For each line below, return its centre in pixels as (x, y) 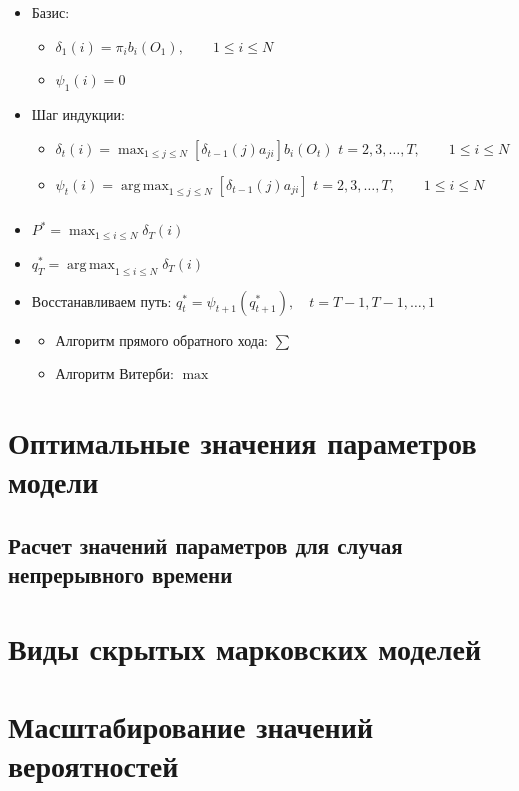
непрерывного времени (120, 574)
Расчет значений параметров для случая (205, 544)
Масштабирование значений (191, 726)
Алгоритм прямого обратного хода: (161, 339)
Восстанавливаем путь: (101, 300)
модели (53, 481)
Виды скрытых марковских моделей (245, 647)
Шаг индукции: (78, 113)
